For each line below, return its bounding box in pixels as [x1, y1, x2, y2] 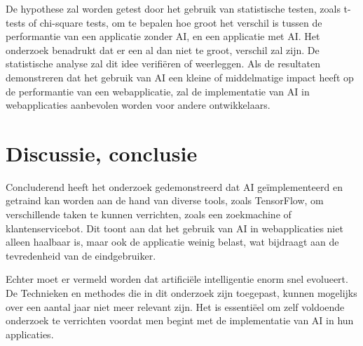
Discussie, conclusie [6, 138, 198, 167]
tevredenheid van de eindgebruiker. [6, 248, 156, 262]
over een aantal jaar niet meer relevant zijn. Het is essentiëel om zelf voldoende [6, 299, 345, 314]
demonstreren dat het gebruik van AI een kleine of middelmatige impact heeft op [6, 69, 354, 84]
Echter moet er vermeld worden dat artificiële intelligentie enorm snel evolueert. [6, 272, 348, 286]
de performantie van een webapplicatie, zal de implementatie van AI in [6, 84, 310, 98]
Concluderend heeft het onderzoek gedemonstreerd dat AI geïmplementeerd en [6, 179, 343, 194]
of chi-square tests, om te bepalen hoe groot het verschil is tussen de [28, 15, 322, 29]
